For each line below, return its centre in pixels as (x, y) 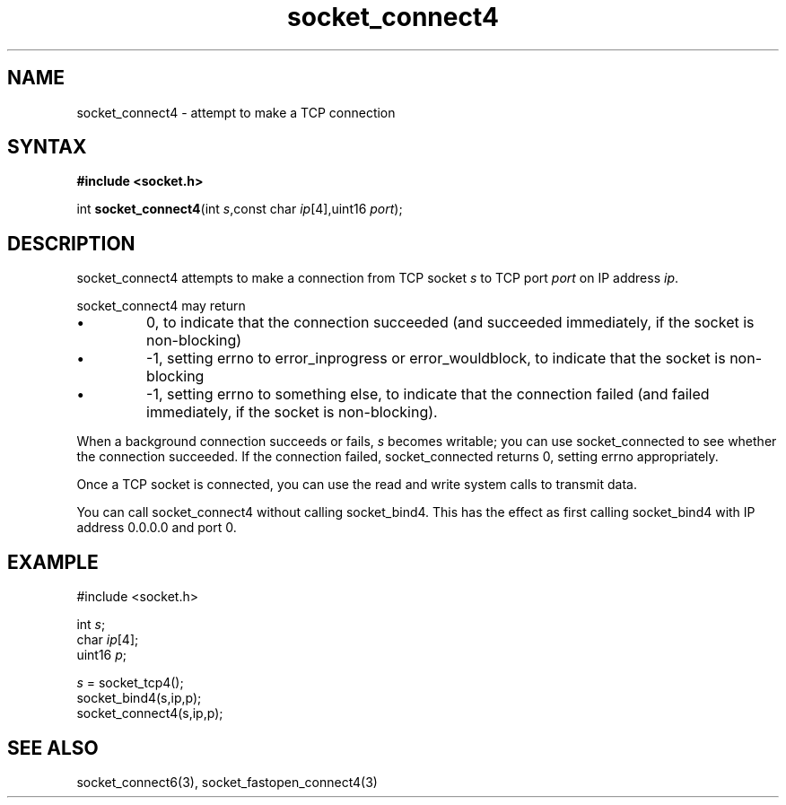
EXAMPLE (53, 562)
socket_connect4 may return (161, 306)
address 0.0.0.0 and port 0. (157, 528)
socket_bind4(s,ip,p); (139, 698)
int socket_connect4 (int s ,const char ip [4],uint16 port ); (240, 209)
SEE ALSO (53, 748)
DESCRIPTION (71, 243)
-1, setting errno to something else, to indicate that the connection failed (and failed (428, 394)
